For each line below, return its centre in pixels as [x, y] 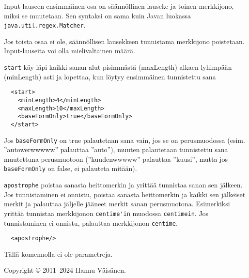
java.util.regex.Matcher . [45, 25]
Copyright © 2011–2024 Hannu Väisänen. [65, 270]
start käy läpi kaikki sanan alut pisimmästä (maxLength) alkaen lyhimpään [118, 67]
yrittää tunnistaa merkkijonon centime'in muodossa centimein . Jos [106, 213]
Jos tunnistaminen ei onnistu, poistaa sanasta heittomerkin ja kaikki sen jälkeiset [125, 194]
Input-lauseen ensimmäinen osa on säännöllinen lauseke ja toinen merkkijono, [119, 6]
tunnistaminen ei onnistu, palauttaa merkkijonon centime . [91, 223]
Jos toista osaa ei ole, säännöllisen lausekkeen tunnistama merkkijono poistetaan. [124, 41]
